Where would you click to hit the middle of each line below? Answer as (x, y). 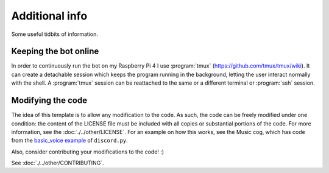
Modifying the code (49, 101)
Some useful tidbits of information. (55, 34)
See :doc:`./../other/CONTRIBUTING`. (58, 163)
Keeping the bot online (55, 51)
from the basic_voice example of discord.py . (69, 141)
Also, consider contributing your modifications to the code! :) (88, 152)
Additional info (49, 16)
